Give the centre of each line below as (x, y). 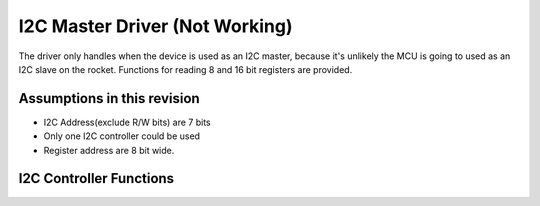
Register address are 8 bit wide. (109, 150)
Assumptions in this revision (109, 98)
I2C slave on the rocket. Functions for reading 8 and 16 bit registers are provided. (185, 69)
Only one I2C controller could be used (121, 136)
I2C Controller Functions (96, 178)
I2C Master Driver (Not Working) (156, 26)
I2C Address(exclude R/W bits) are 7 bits (127, 122)
